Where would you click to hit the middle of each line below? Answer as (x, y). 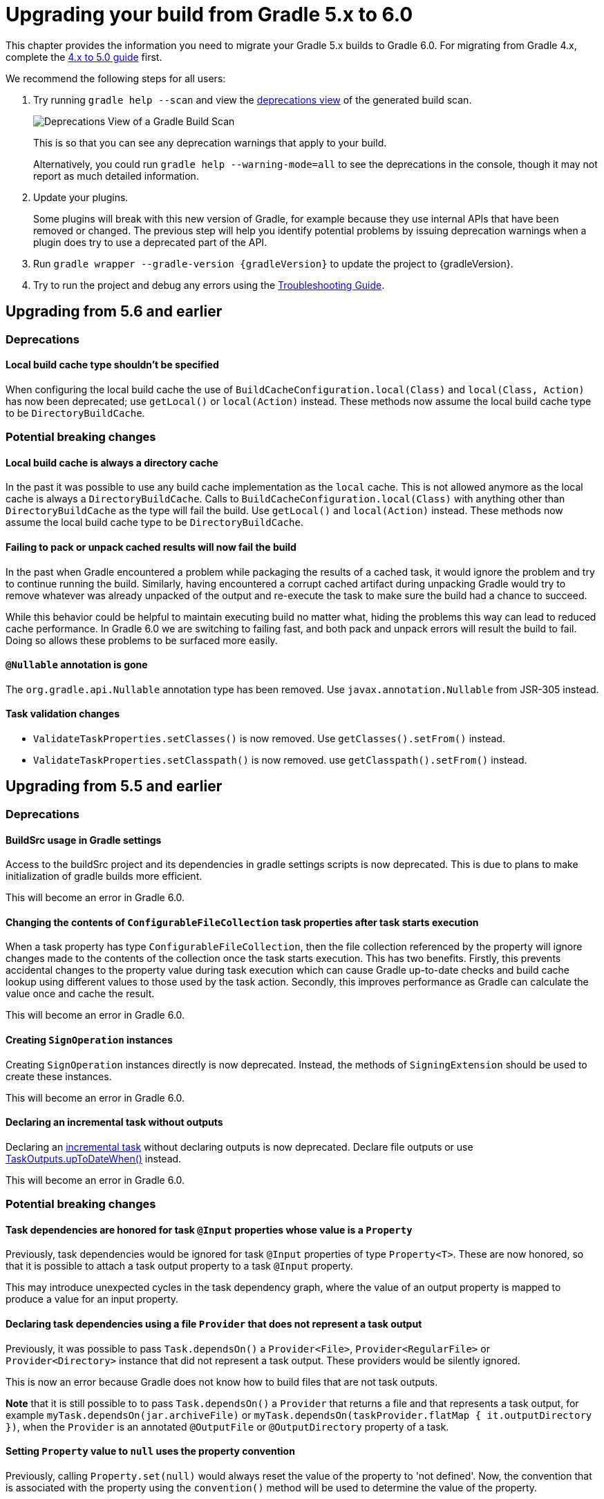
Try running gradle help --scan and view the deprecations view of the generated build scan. (253, 100)
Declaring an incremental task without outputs (114, 1122)
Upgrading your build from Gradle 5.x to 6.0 (209, 15)
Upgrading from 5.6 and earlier (114, 312)
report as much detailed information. (116, 176)
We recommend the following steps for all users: (116, 78)
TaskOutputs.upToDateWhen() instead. (94, 1158)
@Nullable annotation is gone (77, 665)
